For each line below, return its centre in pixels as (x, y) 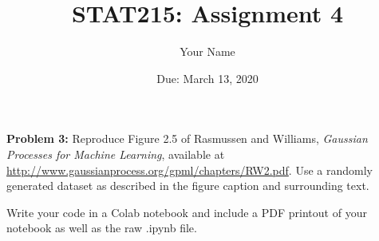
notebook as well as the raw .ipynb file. (102, 228)
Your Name (207, 51)
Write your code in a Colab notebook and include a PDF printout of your (187, 212)
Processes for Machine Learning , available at (116, 154)
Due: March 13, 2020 (207, 78)
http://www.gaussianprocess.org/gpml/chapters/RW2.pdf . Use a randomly (189, 170)
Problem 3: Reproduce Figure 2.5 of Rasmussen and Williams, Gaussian (187, 138)
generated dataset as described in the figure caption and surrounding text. (188, 186)
